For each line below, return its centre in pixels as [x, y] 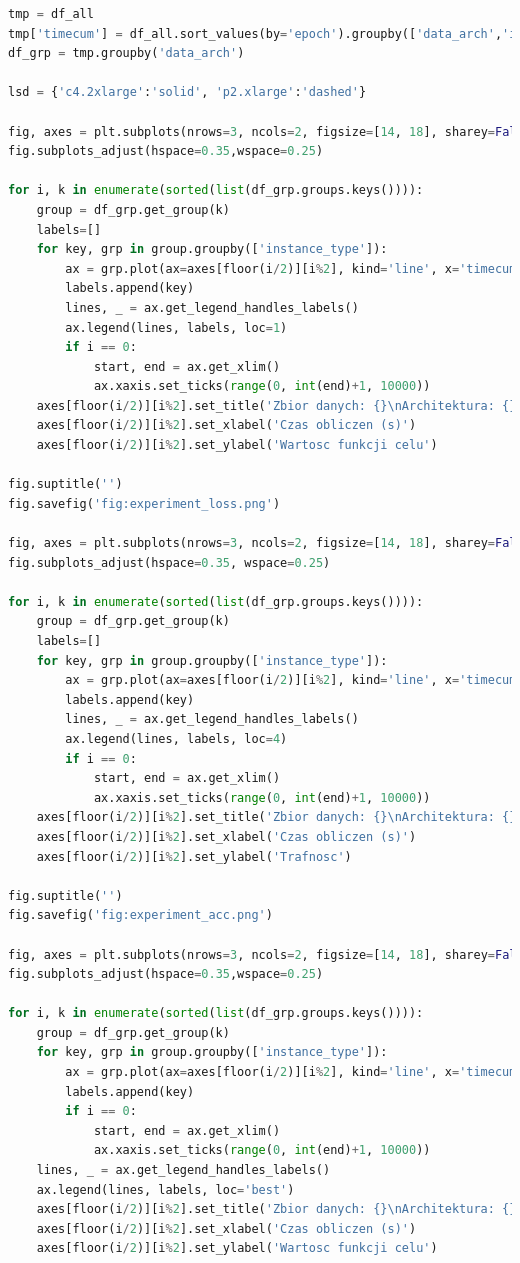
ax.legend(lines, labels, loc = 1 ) [176, 327]
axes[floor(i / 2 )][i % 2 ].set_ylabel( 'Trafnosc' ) [194, 856]
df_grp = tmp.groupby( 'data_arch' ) [126, 53]
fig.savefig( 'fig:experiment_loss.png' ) [144, 503]
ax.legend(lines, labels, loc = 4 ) [176, 738]
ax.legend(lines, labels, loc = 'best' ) [165, 1189]
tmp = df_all [51, 14]
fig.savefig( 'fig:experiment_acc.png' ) [140, 915]
